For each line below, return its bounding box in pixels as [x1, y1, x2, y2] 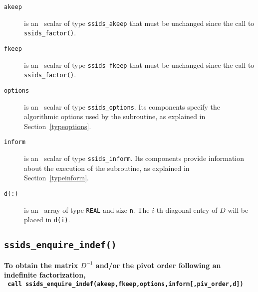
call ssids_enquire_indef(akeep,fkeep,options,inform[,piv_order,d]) [7, 280, 244, 288]
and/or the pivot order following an [95, 260, 221, 270]
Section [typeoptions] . [24, 121, 91, 131]
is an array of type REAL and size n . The [24, 204, 150, 215]
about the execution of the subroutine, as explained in [24, 162, 190, 173]
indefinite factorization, [4, 270, 86, 280]
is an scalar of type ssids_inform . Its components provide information [24, 153, 245, 163]
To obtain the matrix [4, 260, 78, 270]
